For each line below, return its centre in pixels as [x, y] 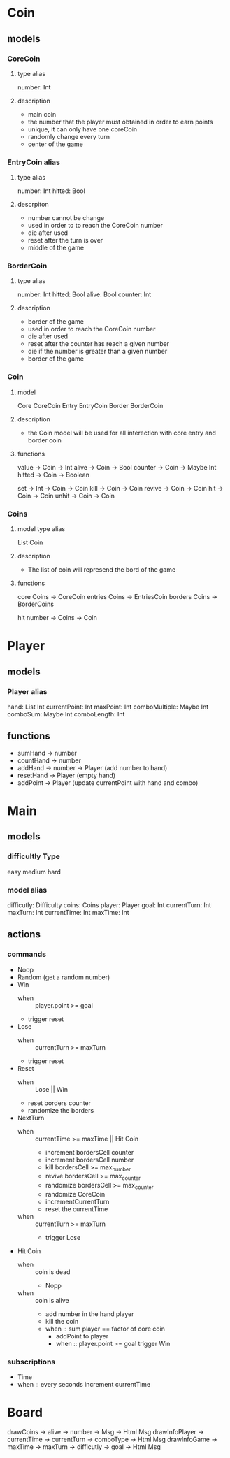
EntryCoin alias [34, 162]
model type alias [41, 529]
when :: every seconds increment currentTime [84, 1385]
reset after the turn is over [65, 240]
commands [27, 954]
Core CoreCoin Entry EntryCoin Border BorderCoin [90, 405]
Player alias [27, 691]
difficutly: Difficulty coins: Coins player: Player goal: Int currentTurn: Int [109, 905]
